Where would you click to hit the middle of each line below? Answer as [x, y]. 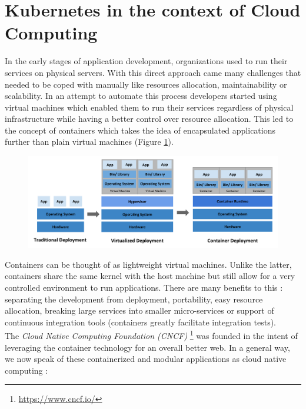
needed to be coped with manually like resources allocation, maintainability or [146, 84]
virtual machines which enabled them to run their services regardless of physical [149, 107]
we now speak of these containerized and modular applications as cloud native [146, 359]
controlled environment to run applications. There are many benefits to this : [144, 287]
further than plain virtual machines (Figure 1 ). [89, 142]
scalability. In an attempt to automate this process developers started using [141, 96]
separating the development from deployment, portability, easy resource [134, 299]
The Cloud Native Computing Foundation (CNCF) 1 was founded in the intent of [151, 335]
